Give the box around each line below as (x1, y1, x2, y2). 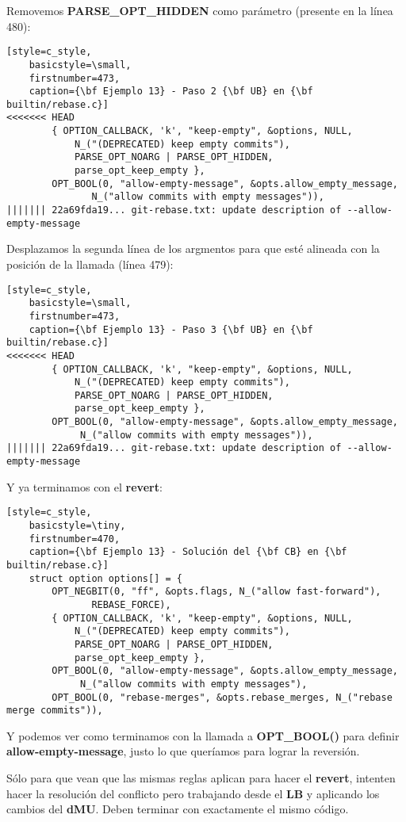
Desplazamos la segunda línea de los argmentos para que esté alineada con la (6, 240, 380, 257)
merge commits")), (6, 705, 103, 717)
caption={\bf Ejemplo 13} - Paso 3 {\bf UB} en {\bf (29, 323, 313, 335)
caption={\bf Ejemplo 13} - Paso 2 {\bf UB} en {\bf (29, 86, 313, 97)
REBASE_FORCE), (91, 598, 171, 610)
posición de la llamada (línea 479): (6, 255, 174, 272)
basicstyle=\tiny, (29, 520, 126, 531)
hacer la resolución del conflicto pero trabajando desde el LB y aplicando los (6, 785, 380, 801)
